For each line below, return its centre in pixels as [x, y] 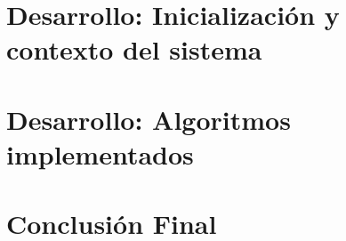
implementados [100, 153]
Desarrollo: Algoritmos [149, 119]
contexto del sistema [134, 49]
